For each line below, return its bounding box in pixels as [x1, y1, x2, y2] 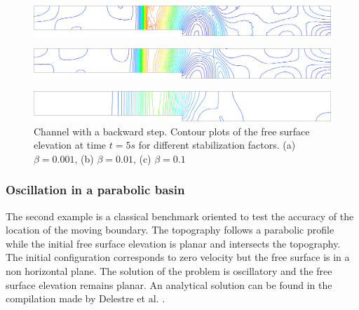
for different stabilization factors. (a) [138, 137, 296, 152]
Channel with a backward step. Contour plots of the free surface [34, 123, 310, 138]
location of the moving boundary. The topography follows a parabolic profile [6, 222, 334, 237]
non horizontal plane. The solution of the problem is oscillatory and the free [6, 264, 332, 278]
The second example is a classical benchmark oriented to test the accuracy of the [6, 208, 354, 223]
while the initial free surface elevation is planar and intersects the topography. [6, 236, 341, 250]
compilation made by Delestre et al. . [6, 291, 165, 306]
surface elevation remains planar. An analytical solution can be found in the [6, 277, 332, 292]
